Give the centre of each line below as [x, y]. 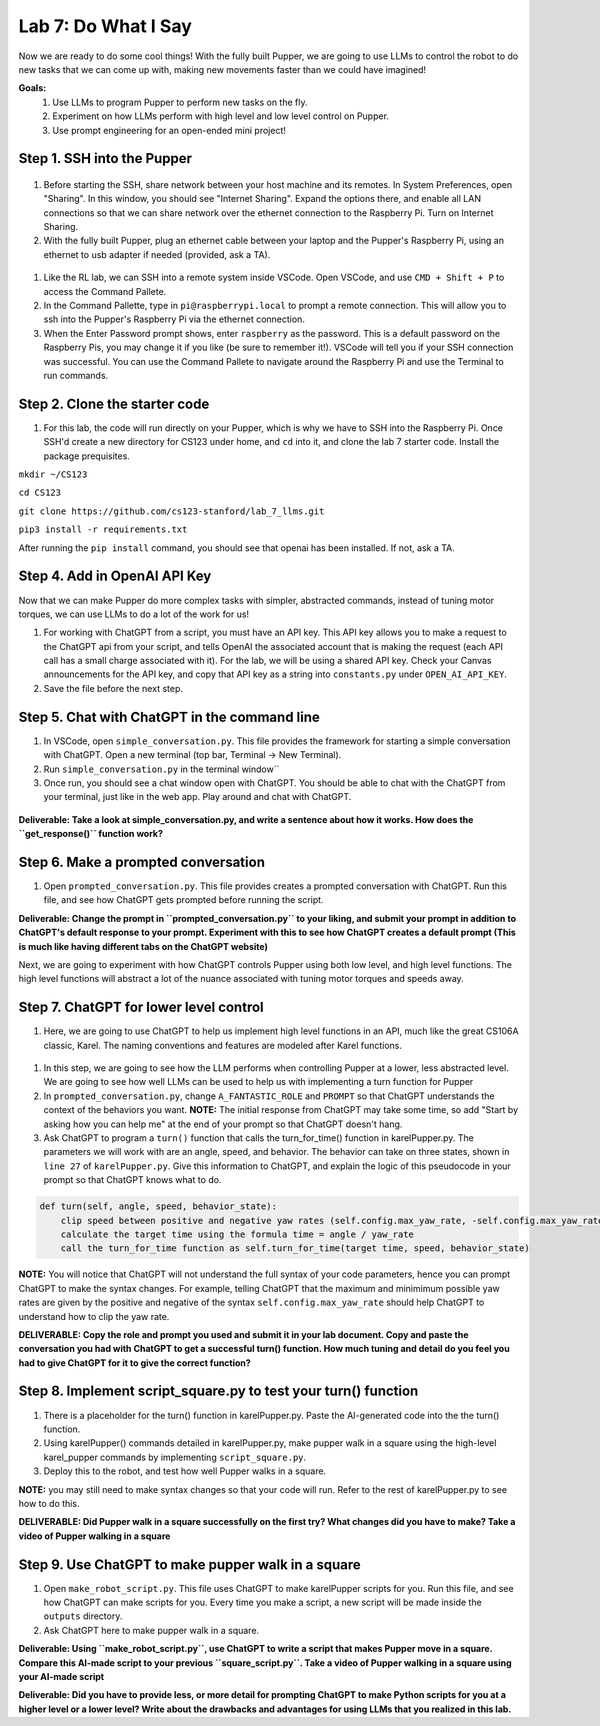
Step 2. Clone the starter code [114, 403]
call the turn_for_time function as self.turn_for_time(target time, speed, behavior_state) [295, 1248]
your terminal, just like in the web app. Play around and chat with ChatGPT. [197, 797]
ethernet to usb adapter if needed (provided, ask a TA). [157, 254]
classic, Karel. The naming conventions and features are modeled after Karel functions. [223, 1045]
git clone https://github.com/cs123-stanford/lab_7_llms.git [171, 511]
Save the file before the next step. [113, 688]
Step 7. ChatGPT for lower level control [141, 1007]
